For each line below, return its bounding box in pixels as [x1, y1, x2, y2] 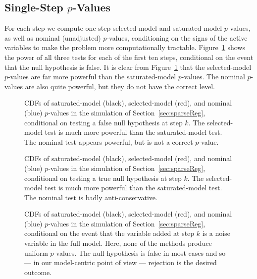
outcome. [24, 267, 52, 277]
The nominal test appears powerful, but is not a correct [24, 136, 193, 147]
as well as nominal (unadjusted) [4, 32, 101, 43]
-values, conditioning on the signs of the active [106, 32, 248, 43]
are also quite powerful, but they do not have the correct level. [25, 81, 215, 91]
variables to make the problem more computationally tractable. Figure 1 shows [4, 42, 245, 53]
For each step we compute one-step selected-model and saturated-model [4, 23, 222, 33]
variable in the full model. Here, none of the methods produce [24, 238, 212, 248]
